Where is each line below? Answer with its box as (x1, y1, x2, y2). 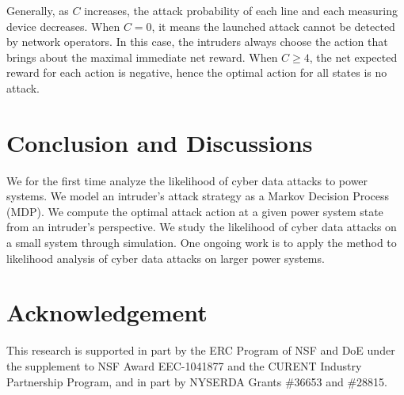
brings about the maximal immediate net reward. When (6, 48, 278, 65)
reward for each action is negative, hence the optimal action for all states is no (6, 64, 387, 81)
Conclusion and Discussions (6, 126, 313, 158)
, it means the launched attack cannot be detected (151, 17, 395, 34)
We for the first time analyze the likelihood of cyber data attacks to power (6, 172, 368, 188)
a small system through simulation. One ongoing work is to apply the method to (6, 234, 397, 251)
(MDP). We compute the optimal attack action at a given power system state (6, 203, 383, 219)
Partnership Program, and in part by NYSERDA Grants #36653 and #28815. (6, 373, 388, 389)
